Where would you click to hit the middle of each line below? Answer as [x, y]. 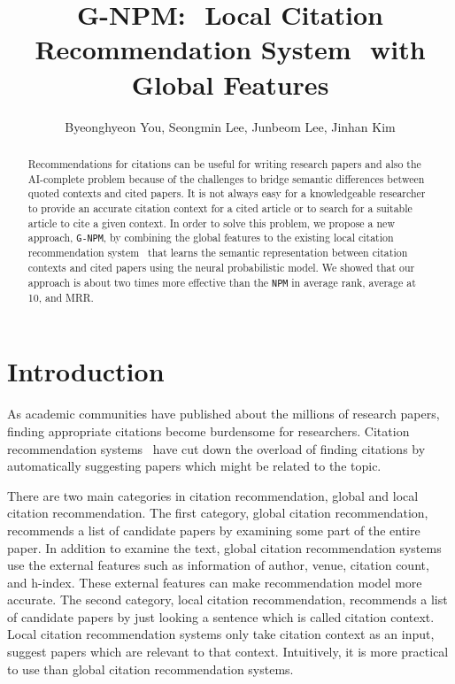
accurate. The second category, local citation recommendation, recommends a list [227, 599]
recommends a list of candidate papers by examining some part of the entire [214, 530]
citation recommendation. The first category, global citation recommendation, [218, 513]
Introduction [86, 371]
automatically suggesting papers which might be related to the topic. [194, 466]
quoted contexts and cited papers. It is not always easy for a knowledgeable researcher [227, 193]
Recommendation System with [230, 49]
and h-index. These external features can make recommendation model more [215, 582]
